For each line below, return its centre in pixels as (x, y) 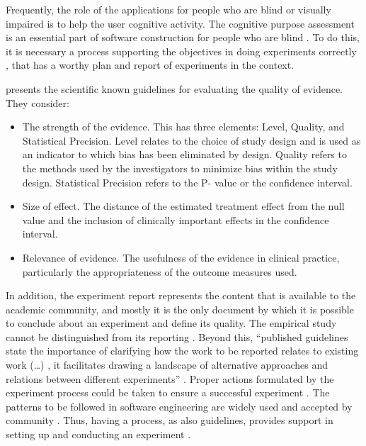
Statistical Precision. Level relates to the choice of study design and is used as (191, 140)
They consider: (38, 102)
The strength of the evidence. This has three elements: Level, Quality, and (183, 127)
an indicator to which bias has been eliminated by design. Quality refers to (184, 154)
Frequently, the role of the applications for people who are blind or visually (168, 9)
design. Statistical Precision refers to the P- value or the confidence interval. (187, 182)
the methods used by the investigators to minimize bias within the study (180, 168)
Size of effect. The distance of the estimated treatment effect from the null (183, 206)
